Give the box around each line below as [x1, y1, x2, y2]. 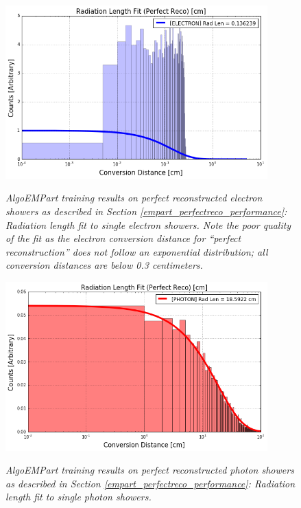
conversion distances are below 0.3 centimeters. [5, 258, 203, 272]
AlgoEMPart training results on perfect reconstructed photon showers [5, 463, 294, 477]
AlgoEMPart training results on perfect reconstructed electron [5, 190, 263, 205]
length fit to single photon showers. [5, 489, 152, 504]
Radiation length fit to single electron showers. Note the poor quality [5, 217, 291, 232]
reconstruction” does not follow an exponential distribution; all [5, 244, 268, 258]
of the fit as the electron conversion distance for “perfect [5, 231, 241, 245]
